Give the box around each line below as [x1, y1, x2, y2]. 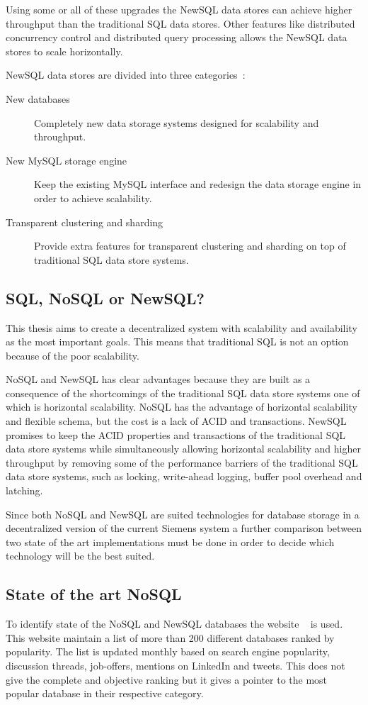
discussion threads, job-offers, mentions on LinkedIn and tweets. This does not [6, 658, 345, 672]
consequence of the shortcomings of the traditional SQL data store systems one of [6, 385, 360, 400]
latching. [6, 483, 43, 498]
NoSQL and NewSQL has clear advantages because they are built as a [6, 372, 311, 387]
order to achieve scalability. [34, 190, 152, 205]
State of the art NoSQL [6, 583, 182, 605]
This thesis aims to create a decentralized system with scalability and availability [6, 320, 357, 335]
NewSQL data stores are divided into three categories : [6, 67, 246, 82]
